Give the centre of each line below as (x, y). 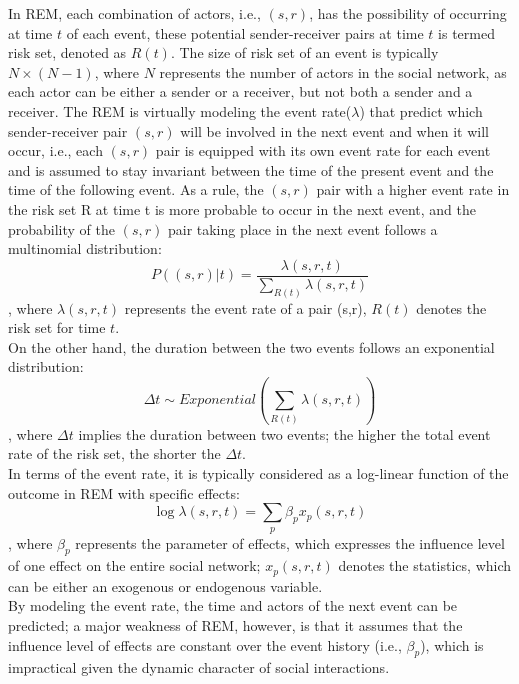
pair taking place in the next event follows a (302, 228)
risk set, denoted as (67, 52)
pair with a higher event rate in (413, 189)
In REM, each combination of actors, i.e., (134, 13)
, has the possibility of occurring (408, 13)
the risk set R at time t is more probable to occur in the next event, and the (242, 208)
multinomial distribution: (85, 248)
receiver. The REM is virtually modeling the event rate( (180, 110)
